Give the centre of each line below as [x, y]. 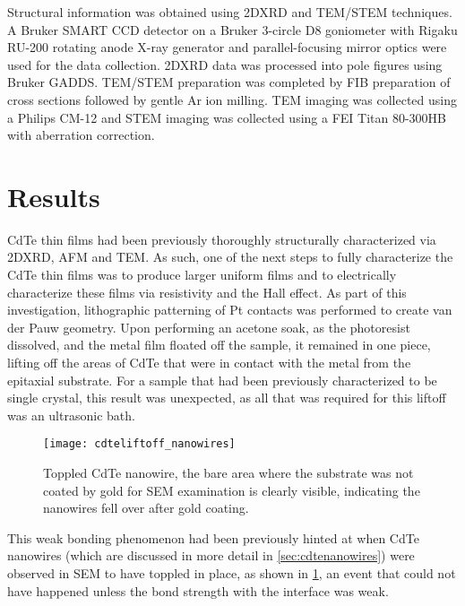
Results [54, 196]
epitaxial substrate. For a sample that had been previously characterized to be [222, 380]
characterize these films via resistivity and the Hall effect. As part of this [207, 292]
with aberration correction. [81, 135]
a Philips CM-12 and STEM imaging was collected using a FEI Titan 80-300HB [227, 117]
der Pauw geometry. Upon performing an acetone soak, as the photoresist [209, 327]
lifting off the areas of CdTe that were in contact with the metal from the [209, 363]
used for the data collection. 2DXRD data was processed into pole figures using [225, 64]
